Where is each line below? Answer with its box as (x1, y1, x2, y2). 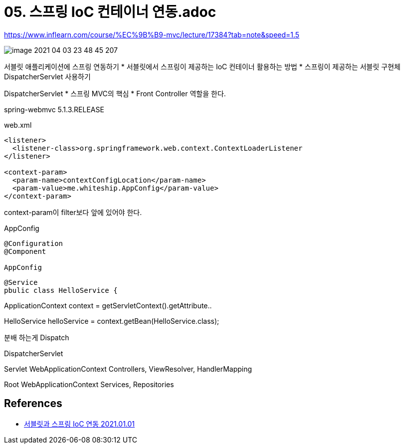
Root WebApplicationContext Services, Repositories (4, 380, 174, 389)
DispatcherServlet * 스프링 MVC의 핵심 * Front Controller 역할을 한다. (4, 89, 226, 98)
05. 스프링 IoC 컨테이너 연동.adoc (4, 3, 216, 20)
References (4, 397, 62, 410)
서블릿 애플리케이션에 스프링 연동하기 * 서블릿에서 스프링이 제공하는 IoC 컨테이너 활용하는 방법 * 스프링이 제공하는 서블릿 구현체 (4, 62, 401, 71)
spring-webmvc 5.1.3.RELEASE (4, 105, 104, 114)
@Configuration (4, 239, 63, 247)
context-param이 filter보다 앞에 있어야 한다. (4, 208, 142, 217)
